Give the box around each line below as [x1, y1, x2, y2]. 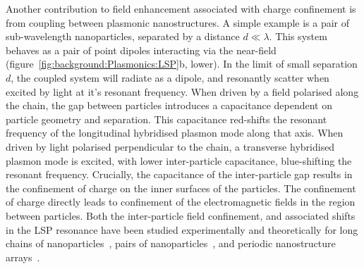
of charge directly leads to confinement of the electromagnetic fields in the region [6, 194, 356, 209]
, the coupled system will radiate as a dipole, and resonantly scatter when [11, 70, 329, 85]
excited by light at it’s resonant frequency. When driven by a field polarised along [6, 84, 359, 99]
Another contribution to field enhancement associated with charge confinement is [6, 1, 356, 15]
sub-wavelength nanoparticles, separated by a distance [6, 29, 240, 44]
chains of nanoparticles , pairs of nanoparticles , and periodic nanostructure [6, 236, 336, 251]
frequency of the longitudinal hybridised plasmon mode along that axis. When [6, 125, 344, 140]
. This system [269, 29, 327, 44]
